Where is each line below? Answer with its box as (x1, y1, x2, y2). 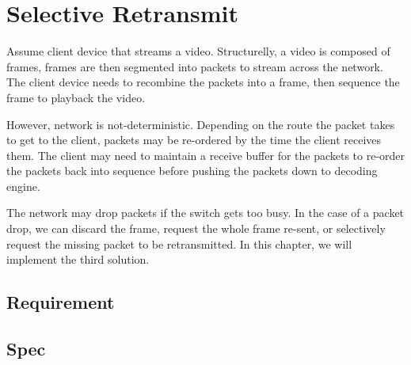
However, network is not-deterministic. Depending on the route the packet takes (6, 116, 395, 132)
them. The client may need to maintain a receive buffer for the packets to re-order (6, 146, 405, 163)
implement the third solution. (6, 251, 150, 268)
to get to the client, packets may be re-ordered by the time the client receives (6, 131, 382, 148)
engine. (6, 177, 40, 194)
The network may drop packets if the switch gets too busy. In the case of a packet (6, 204, 405, 221)
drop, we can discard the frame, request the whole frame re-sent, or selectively (6, 220, 386, 237)
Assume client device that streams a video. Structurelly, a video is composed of (6, 43, 390, 59)
